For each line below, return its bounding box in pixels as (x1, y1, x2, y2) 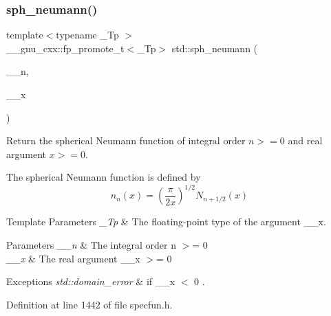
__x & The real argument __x (6, 251, 140, 265)
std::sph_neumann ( (171, 41, 258, 55)
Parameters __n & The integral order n (6, 238, 176, 252)
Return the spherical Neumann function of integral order (6, 133, 246, 148)
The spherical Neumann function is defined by (6, 170, 201, 184)
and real (288, 133, 323, 148)
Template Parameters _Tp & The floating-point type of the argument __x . (6, 214, 326, 229)
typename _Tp (56, 27, 119, 42)
